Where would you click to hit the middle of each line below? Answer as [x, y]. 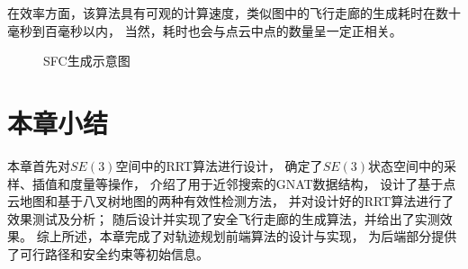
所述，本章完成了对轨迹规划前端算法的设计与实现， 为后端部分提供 [259, 236]
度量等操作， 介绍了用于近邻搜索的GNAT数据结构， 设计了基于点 [263, 183]
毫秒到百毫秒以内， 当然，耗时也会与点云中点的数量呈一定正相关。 [205, 30]
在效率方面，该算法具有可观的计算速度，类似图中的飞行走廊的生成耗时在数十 [234, 13]
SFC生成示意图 [87, 61]
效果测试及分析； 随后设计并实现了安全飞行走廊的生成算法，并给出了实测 [224, 218]
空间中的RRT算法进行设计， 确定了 [219, 165]
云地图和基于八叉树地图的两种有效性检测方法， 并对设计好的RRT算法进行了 [231, 201]
